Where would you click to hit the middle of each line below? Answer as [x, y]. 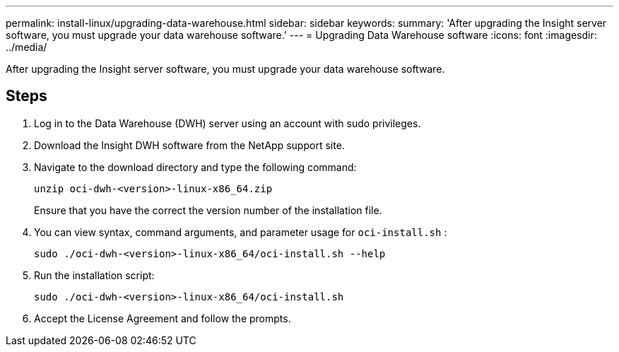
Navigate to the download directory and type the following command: [195, 167]
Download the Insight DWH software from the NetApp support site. [189, 145]
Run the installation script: [94, 275]
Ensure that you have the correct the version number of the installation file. [208, 210]
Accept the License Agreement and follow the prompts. [163, 318]
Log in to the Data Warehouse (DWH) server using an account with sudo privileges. [228, 123]
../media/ [26, 47]
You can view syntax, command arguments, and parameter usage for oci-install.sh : [241, 232]
